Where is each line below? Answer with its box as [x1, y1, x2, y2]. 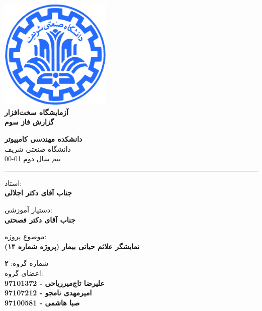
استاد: [5, 177, 22, 188]
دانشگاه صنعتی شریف [5, 143, 71, 154]
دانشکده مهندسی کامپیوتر [5, 133, 82, 144]
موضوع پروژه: [5, 231, 47, 242]
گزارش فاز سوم [5, 117, 54, 127]
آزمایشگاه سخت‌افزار [5, 107, 68, 117]
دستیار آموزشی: [5, 204, 52, 215]
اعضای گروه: [5, 267, 43, 278]
